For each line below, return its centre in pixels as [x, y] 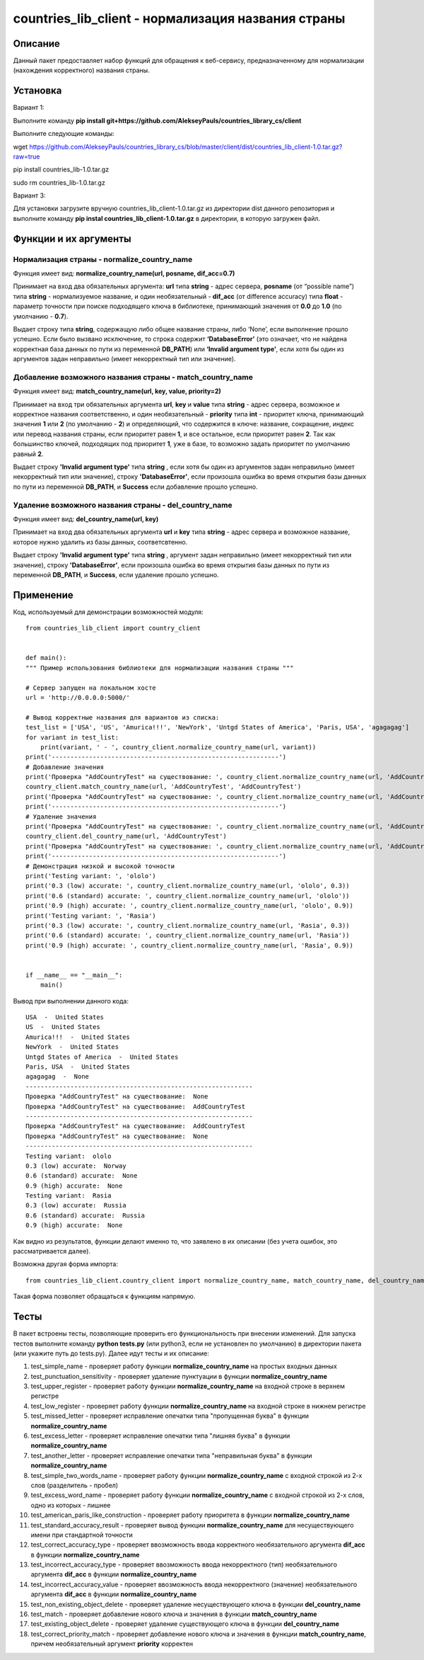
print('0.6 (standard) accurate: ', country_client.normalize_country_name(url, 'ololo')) [188, 896]
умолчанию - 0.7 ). [41, 316]
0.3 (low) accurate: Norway [76, 1166]
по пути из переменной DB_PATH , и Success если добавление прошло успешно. [135, 487]
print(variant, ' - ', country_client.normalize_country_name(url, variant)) [178, 747]
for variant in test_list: [72, 737]
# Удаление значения [61, 817]
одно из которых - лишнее [71, 1505]
